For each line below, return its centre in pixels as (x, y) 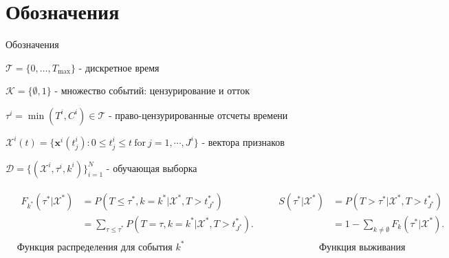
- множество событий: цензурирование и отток (152, 90)
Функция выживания (362, 247)
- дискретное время (119, 67)
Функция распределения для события (95, 247)
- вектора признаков (243, 141)
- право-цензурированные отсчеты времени (198, 115)
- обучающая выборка (152, 168)
